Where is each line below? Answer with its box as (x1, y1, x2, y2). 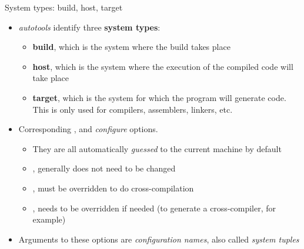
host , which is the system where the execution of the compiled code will (32, 60, 293, 72)
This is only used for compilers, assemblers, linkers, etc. (32, 103, 233, 115)
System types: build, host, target (5, 1, 123, 13)
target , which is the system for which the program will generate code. (32, 91, 286, 103)
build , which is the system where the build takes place (32, 41, 230, 53)
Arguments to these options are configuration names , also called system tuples (18, 233, 299, 245)
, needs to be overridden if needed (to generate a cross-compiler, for (32, 201, 276, 214)
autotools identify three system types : (18, 21, 161, 33)
